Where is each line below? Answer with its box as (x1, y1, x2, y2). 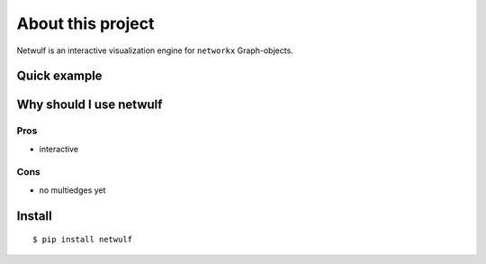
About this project (16, 14, 155, 33)
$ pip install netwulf (32, 234, 133, 245)
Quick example (16, 68, 103, 84)
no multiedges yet (39, 185, 106, 196)
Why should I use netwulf (16, 97, 163, 113)
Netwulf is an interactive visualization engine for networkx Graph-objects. (16, 45, 294, 56)
